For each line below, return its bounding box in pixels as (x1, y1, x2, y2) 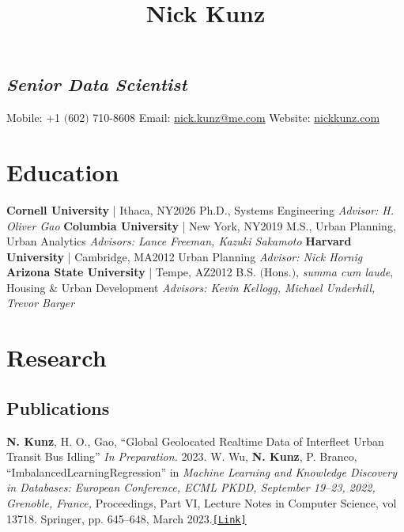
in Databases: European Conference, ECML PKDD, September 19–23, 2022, (6, 479, 376, 496)
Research (6, 341, 107, 374)
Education (6, 155, 119, 188)
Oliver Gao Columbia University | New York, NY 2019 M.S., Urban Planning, (6, 217, 396, 234)
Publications (6, 395, 110, 420)
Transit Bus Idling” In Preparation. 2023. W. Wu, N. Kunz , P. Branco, (6, 448, 357, 465)
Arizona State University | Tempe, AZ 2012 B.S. (6, 264, 256, 280)
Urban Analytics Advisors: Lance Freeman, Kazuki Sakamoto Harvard (6, 233, 352, 249)
